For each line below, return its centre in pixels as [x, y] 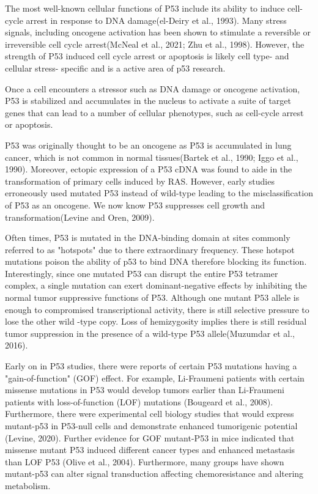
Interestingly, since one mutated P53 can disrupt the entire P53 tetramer [142, 273]
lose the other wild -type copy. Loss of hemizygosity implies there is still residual [156, 321]
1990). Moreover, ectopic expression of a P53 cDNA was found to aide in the [149, 169]
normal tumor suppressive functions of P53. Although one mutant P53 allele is [152, 297]
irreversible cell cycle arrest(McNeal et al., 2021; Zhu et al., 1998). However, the [155, 44]
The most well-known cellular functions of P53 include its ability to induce [145, 8]
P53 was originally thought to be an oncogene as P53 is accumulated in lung [148, 145]
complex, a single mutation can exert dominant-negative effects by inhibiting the [156, 285]
